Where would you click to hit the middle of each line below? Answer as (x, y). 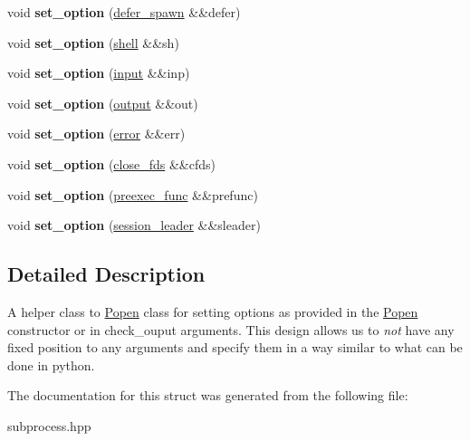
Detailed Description (106, 274)
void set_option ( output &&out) (103, 103)
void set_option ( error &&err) (96, 134)
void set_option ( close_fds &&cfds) (111, 163)
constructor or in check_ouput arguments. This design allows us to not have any (231, 329)
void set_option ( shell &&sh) (93, 42)
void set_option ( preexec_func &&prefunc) (133, 194)
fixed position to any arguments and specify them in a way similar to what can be (235, 347)
